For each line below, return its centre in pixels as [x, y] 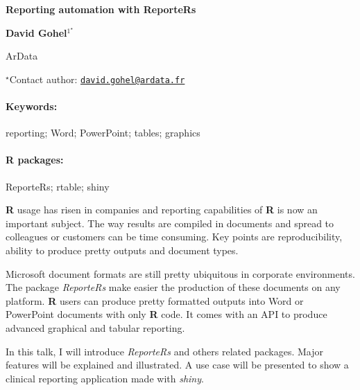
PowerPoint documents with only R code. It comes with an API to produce [166, 314]
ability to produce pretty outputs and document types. [122, 250]
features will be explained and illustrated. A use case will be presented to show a [177, 365]
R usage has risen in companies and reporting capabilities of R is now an [162, 210]
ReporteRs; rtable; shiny [58, 186]
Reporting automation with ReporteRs [101, 9]
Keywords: [32, 106]
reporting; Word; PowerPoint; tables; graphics [103, 133]
